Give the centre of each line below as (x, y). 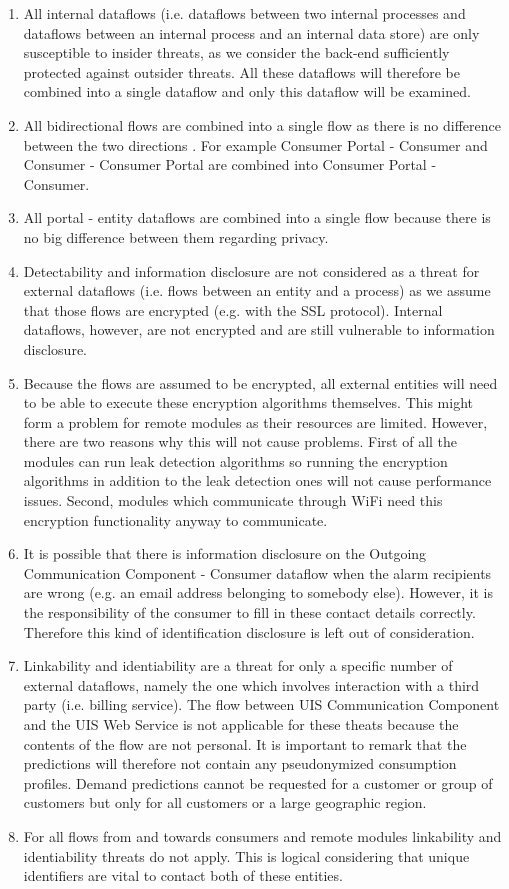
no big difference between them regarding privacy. (176, 236)
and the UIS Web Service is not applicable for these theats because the (241, 724)
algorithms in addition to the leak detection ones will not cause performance (257, 480)
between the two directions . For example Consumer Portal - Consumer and (255, 144)
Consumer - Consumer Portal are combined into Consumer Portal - (230, 164)
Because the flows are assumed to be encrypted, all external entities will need (260, 382)
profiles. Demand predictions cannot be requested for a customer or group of (258, 782)
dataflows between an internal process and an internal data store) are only (251, 32)
